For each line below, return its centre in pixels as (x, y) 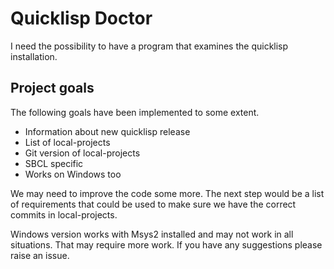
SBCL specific (54, 163)
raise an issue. (40, 255)
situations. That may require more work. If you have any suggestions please (166, 244)
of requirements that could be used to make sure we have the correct (153, 204)
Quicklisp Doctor (81, 18)
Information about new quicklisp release (107, 131)
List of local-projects (67, 142)
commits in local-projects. (64, 214)
